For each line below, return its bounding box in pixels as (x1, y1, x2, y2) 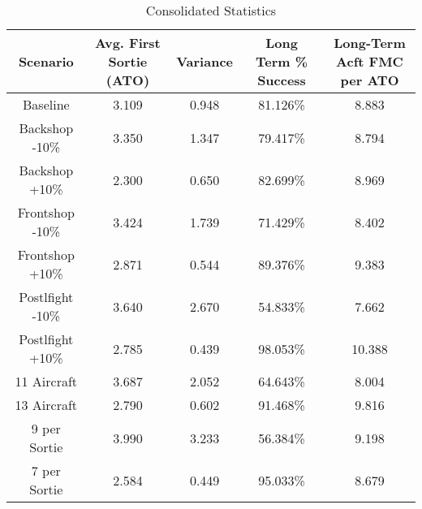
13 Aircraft (15, 395, 78, 414)
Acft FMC (336, 52, 403, 71)
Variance (176, 52, 233, 71)
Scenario (18, 52, 74, 71)
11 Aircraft (15, 372, 78, 390)
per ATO (340, 71, 399, 89)
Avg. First (95, 33, 161, 52)
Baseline (23, 95, 70, 114)
